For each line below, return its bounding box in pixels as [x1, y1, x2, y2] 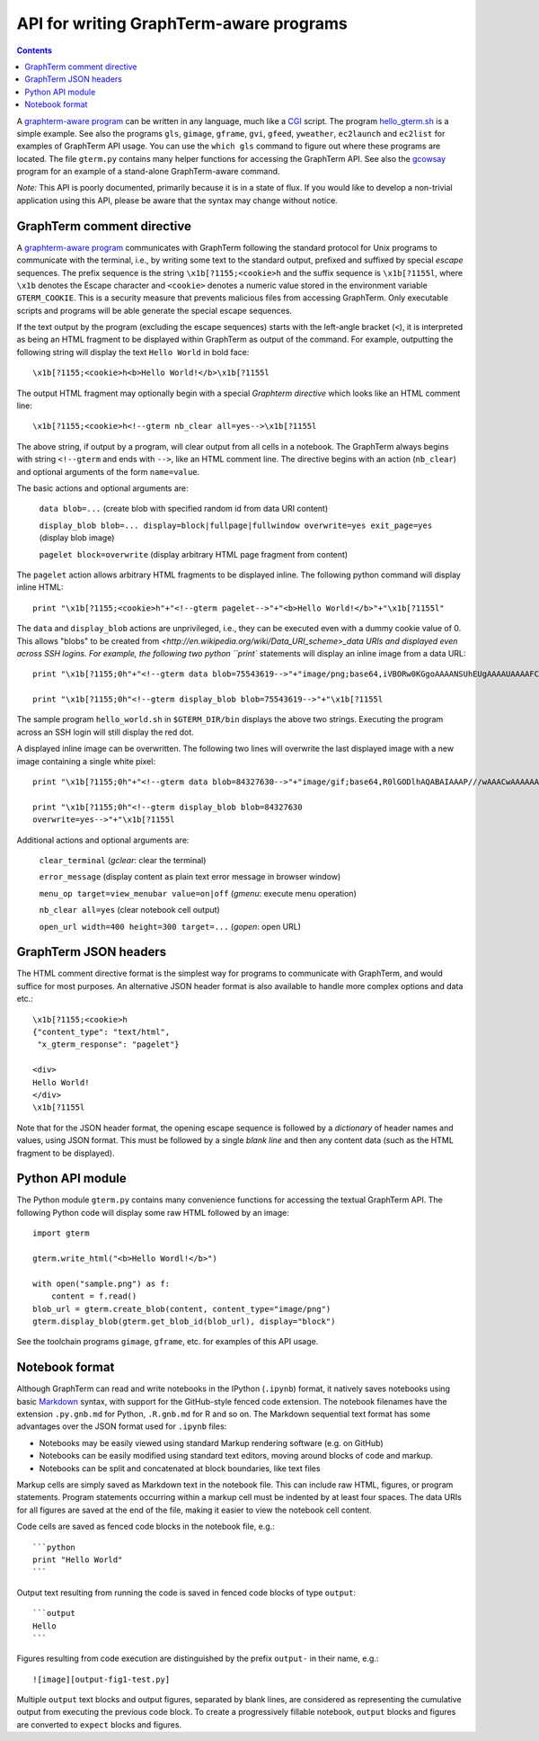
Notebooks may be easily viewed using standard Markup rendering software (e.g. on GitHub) [39, 1437, 384, 1448]
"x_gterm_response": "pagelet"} [37, 1040, 180, 1049]
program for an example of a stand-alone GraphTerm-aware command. [16, 166, 280, 177]
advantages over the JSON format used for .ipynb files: [16, 1421, 227, 1432]
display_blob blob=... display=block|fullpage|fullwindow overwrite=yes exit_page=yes [39, 520, 433, 531]
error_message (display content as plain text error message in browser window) [39, 871, 341, 882]
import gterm [32, 1228, 90, 1238]
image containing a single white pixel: [16, 755, 156, 766]
